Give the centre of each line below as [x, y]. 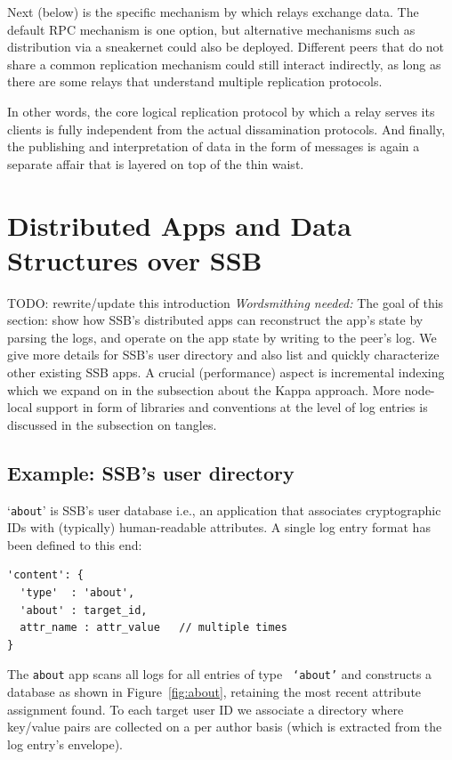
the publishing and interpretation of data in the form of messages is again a [214, 146]
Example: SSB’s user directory [151, 472]
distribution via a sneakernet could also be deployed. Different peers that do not [226, 47]
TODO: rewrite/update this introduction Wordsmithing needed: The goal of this [226, 302]
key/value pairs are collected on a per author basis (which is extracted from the [225, 727]
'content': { [45, 575]
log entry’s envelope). [65, 744]
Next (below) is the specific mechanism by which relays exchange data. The [213, 12]
